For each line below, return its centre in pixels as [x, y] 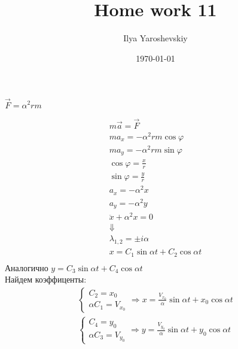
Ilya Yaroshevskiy [155, 38]
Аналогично [27, 267]
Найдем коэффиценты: [46, 279]
